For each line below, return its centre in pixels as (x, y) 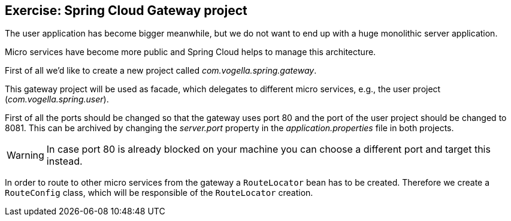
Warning (25, 155)
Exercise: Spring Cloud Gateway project (126, 10)
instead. (64, 161)
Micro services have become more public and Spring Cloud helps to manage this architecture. (191, 52)
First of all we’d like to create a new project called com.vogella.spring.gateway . (161, 71)
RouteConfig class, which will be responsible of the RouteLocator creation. (159, 193)
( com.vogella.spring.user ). (57, 99)
